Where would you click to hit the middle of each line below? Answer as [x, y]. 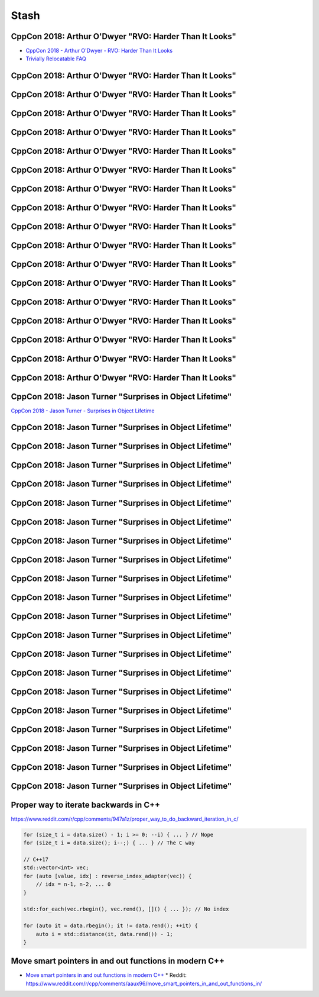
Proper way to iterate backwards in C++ [86, 805]
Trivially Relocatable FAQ [56, 59]
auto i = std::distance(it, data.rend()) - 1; [105, 934]
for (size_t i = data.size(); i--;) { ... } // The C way [109, 843]
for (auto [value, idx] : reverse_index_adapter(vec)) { [108, 876]
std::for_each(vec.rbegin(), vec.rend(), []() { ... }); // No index [126, 909]
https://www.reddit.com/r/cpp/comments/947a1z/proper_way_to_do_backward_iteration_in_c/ [125, 819]
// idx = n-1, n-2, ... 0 [73, 884]
